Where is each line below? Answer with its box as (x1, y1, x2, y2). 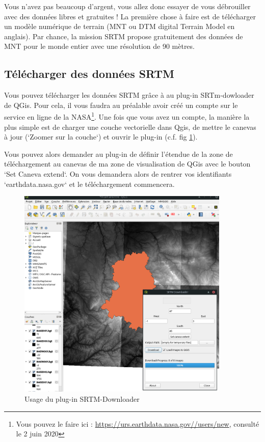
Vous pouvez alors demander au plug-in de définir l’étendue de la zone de (4, 148, 233, 159)
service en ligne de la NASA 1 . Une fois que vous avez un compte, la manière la (4, 110, 250, 122)
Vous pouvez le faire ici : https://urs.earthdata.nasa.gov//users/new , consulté (16, 418, 259, 429)
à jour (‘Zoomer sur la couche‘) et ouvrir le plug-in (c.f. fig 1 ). (4, 131, 198, 142)
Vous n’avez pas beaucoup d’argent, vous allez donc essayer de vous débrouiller (4, 1, 251, 11)
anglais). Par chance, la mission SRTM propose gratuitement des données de (4, 31, 243, 41)
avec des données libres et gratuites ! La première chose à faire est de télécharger (4, 11, 256, 21)
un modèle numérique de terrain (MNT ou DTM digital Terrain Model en (4, 21, 235, 32)
